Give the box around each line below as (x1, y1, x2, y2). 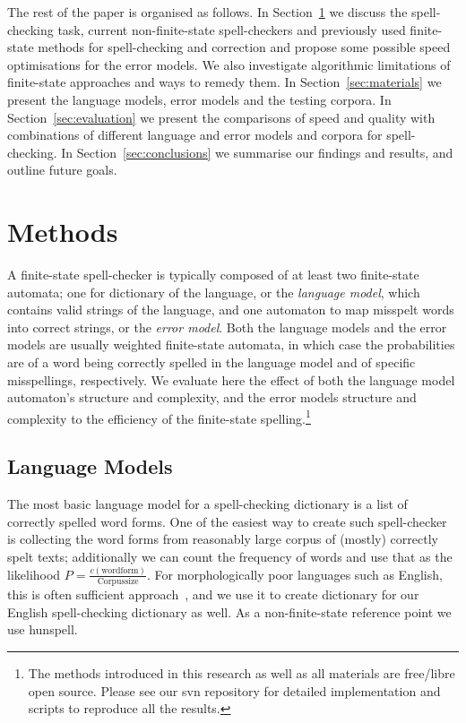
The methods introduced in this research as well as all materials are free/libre (28, 664, 455, 683)
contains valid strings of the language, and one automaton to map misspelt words (7, 300, 454, 319)
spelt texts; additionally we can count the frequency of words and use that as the (7, 547, 453, 566)
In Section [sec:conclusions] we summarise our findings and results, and (61, 142, 453, 161)
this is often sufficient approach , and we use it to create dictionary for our (7, 585, 419, 604)
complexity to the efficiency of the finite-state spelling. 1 (7, 406, 311, 427)
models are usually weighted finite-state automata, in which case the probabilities (7, 335, 455, 354)
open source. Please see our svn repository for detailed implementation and (28, 681, 441, 700)
